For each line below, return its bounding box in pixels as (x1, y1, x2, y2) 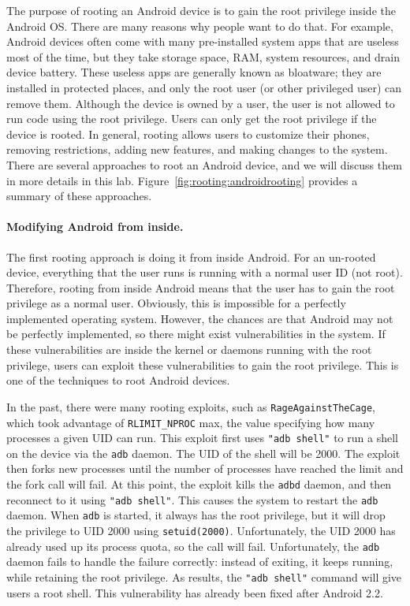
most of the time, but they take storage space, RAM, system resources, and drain (6, 48, 400, 65)
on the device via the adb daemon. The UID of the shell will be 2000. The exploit (6, 444, 401, 461)
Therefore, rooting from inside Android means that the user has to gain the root (6, 279, 395, 296)
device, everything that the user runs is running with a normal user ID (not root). (6, 264, 403, 281)
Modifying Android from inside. (6, 218, 184, 235)
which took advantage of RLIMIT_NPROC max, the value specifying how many (6, 414, 375, 430)
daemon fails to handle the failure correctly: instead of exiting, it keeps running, (6, 553, 393, 570)
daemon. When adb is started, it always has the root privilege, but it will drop (6, 507, 386, 523)
